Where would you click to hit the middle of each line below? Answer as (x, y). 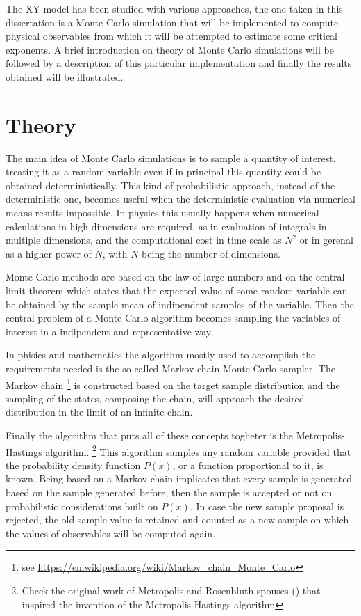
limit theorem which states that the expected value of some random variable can (177, 291)
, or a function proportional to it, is (248, 465)
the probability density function (73, 465)
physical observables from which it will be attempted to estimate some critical (172, 36)
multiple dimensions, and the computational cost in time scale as (144, 240)
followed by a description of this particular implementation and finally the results (179, 63)
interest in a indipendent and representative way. (109, 331)
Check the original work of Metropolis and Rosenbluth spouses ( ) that (171, 591)
